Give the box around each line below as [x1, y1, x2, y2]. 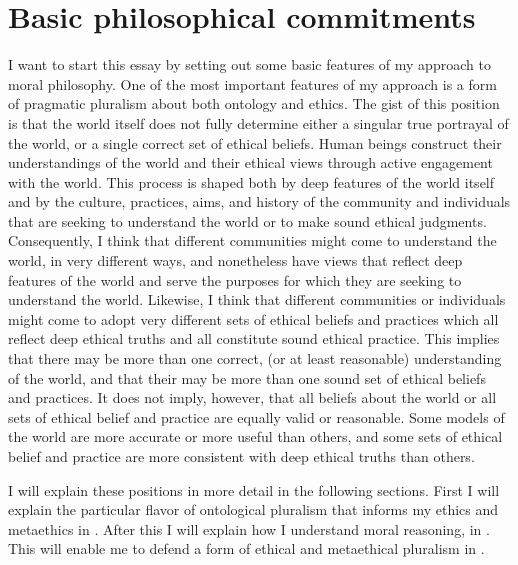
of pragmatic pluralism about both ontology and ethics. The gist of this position [8, 93, 500, 114]
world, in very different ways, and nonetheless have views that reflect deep [8, 250, 463, 271]
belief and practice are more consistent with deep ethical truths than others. [8, 446, 475, 466]
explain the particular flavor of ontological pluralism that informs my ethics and [8, 499, 499, 520]
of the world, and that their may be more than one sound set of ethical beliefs [8, 367, 486, 388]
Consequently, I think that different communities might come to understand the [8, 230, 497, 251]
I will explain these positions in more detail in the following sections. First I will [8, 479, 500, 500]
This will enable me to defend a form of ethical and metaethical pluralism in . [8, 538, 485, 559]
